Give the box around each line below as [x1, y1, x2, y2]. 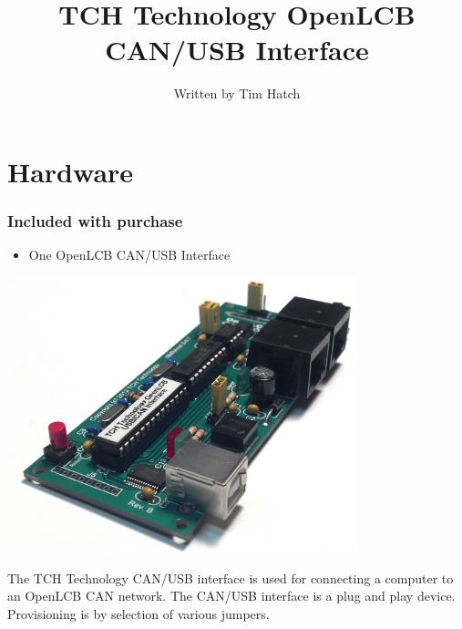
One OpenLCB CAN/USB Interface [28, 245, 231, 264]
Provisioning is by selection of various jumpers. [7, 603, 270, 623]
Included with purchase [7, 210, 183, 232]
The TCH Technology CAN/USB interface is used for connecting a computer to [7, 568, 454, 587]
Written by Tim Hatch [173, 84, 301, 103]
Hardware [7, 152, 134, 190]
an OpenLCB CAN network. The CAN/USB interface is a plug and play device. [7, 586, 456, 605]
